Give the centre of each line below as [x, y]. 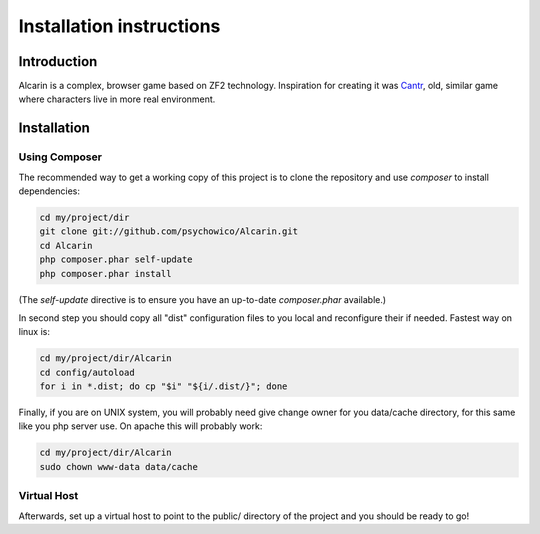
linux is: [34, 332]
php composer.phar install [105, 273]
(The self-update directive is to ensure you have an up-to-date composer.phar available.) [202, 299]
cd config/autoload [87, 372]
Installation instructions [119, 26]
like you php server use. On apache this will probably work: [140, 426]
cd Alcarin [66, 245]
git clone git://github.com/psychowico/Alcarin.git [169, 231]
